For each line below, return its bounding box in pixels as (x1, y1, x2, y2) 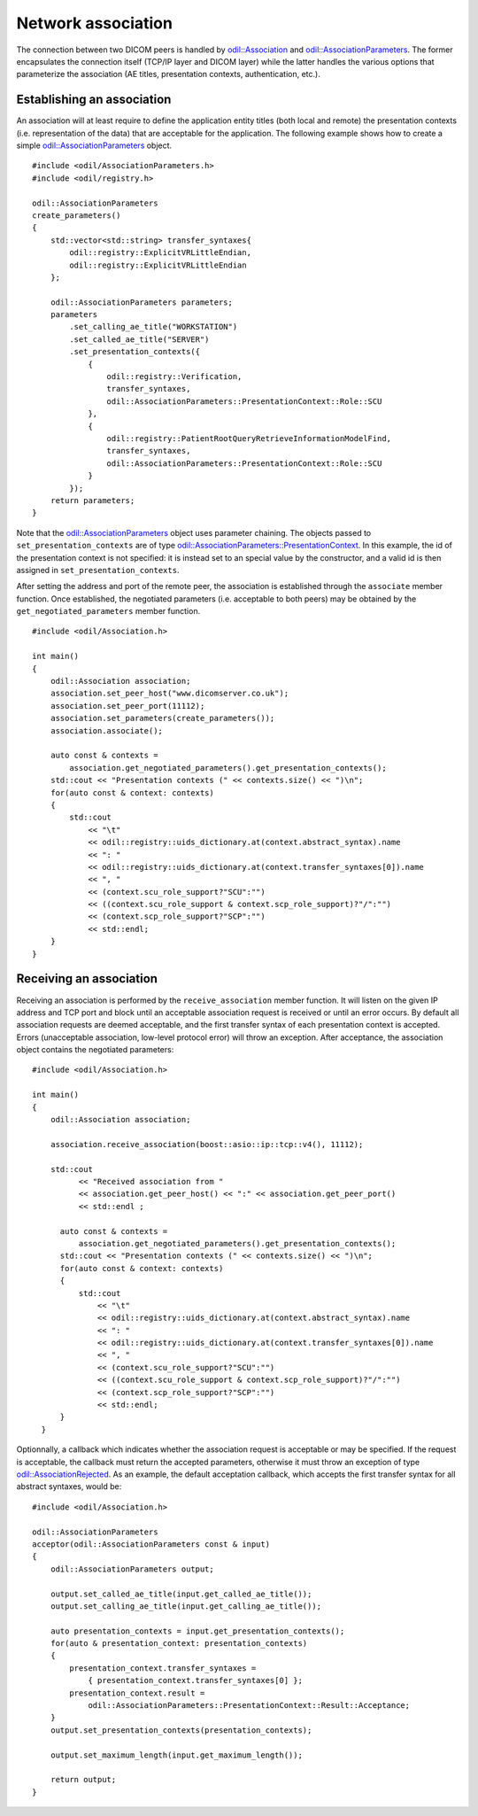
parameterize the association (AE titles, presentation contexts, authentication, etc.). (16, 69, 320, 80)
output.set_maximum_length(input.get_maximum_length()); (50, 1750, 303, 1760)
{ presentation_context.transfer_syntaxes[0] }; (88, 1675, 303, 1686)
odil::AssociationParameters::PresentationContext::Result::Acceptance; (88, 1701, 411, 1711)
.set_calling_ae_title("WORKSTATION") (69, 322, 238, 332)
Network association (16, 13, 173, 33)
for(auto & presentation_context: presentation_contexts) (50, 1639, 308, 1649)
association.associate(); (50, 726, 164, 735)
